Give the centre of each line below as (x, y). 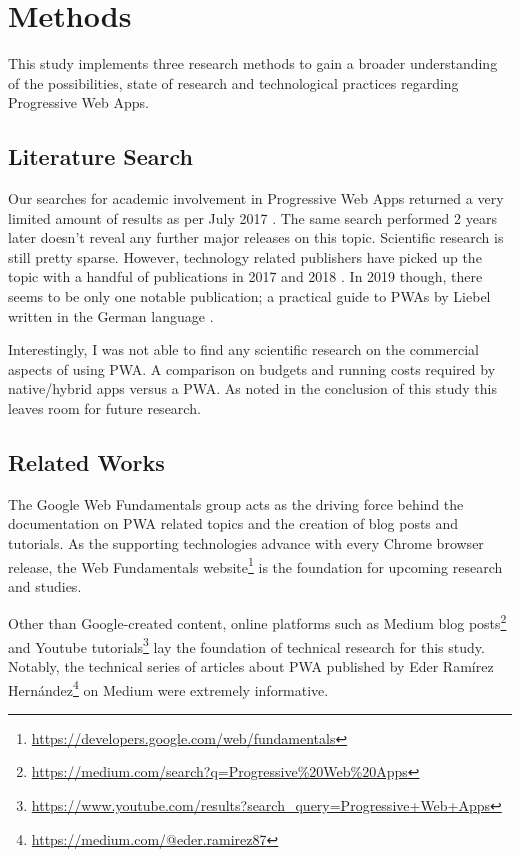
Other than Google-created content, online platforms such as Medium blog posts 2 (257, 622)
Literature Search (100, 156)
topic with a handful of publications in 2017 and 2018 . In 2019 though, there (245, 276)
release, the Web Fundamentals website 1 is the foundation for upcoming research (255, 565)
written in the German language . (111, 315)
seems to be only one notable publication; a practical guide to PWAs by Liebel (249, 296)
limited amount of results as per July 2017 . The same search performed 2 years (252, 217)
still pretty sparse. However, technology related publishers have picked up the (245, 256)
